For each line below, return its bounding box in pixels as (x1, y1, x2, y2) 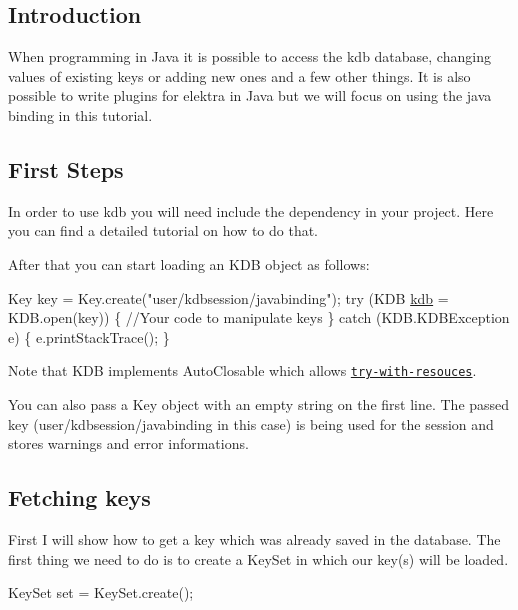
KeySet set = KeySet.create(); (8, 582, 194, 603)
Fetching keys (8, 482, 151, 513)
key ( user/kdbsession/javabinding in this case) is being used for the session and (8, 413, 494, 434)
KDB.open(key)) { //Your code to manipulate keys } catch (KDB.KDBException (8, 307, 510, 328)
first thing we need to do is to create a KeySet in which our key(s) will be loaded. (8, 548, 509, 569)
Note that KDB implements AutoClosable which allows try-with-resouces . (8, 360, 477, 381)
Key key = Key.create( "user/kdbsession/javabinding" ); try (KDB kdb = (8, 287, 449, 308)
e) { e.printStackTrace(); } (8, 326, 170, 347)
